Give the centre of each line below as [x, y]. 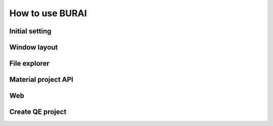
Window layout [34, 47]
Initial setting [30, 31]
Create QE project [38, 112]
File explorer [30, 64]
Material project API [41, 80]
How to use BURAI [48, 13]
